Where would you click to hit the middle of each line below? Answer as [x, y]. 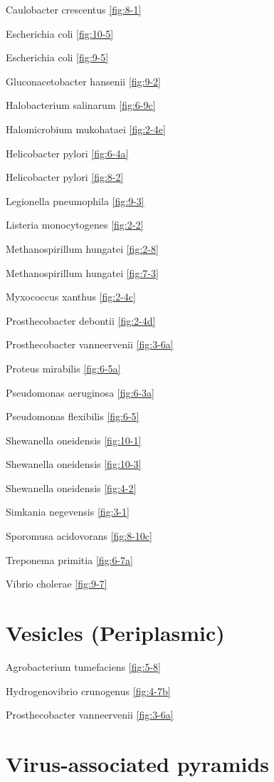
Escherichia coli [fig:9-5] [57, 57]
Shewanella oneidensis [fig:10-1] [74, 440]
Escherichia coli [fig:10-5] [60, 33]
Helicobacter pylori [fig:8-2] [65, 177]
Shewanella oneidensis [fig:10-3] [74, 464]
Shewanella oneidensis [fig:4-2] [71, 488]
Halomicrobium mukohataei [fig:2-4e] [86, 129]
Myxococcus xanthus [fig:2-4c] [71, 297]
